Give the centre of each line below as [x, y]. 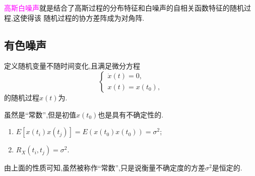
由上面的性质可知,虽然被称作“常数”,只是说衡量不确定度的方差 [105, 168]
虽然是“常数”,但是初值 [40, 114]
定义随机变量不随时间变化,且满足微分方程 [72, 66]
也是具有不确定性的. [131, 114]
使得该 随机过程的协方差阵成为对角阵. [82, 17]
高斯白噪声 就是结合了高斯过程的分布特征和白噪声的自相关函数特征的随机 [124, 8]
